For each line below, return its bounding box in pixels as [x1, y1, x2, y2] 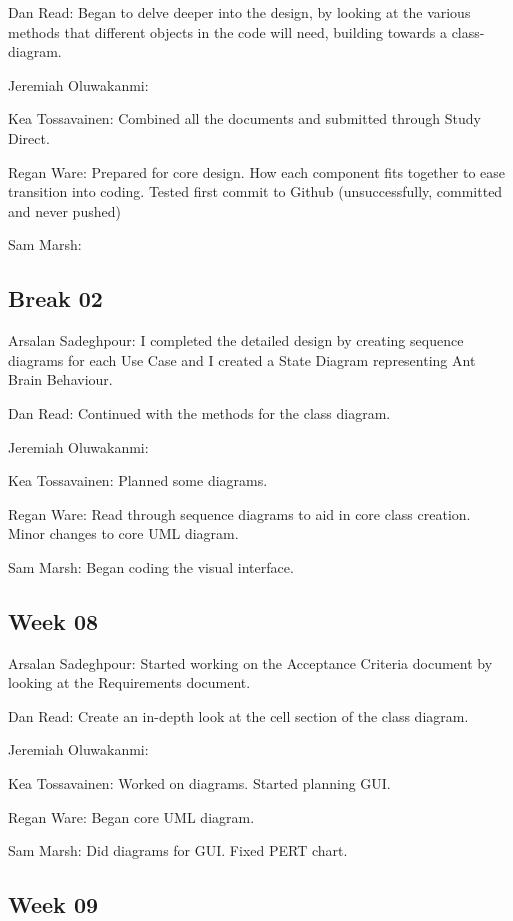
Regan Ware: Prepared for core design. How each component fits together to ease [8, 161, 506, 182]
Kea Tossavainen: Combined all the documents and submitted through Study [8, 108, 481, 129]
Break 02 [8, 283, 103, 314]
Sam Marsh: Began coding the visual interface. [8, 556, 294, 577]
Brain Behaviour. [8, 369, 113, 390]
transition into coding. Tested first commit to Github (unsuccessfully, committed [8, 181, 503, 202]
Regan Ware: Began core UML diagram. [8, 806, 255, 827]
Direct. [8, 127, 50, 148]
